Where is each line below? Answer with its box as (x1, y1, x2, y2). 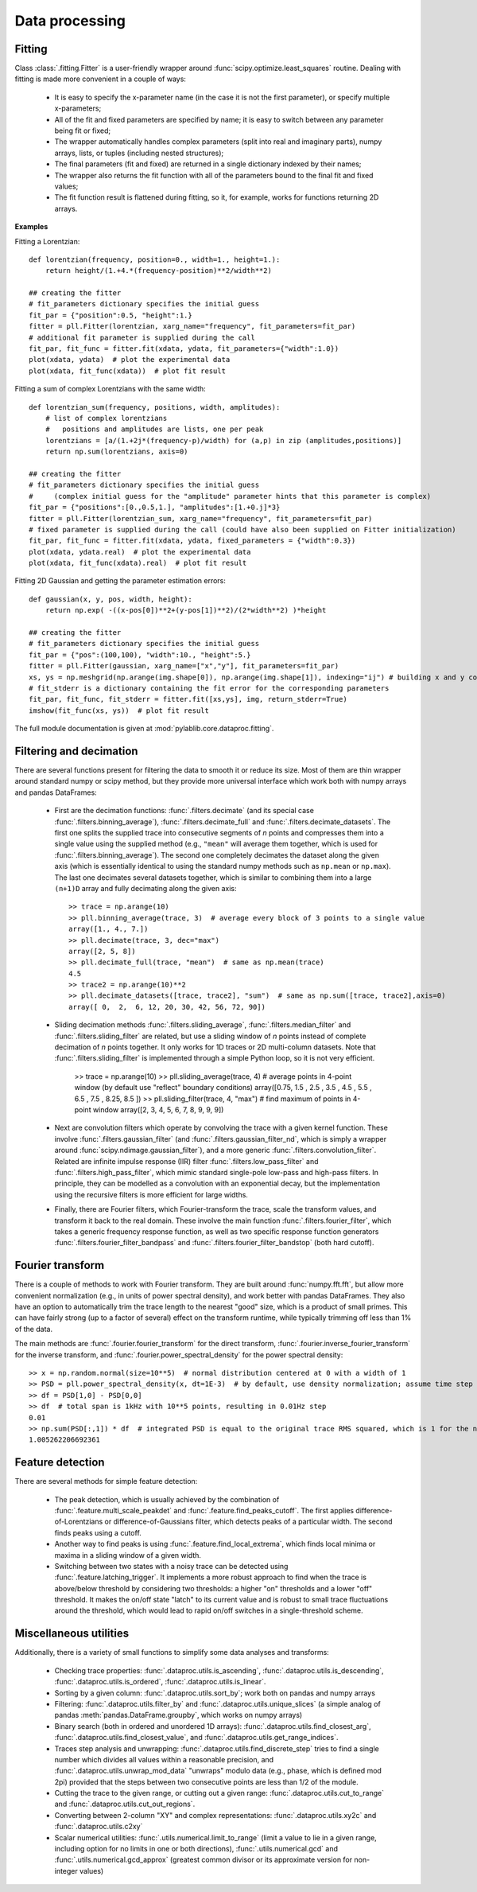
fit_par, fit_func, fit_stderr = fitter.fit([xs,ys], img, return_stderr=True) (29, 695, 347, 704)
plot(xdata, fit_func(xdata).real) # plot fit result (29, 559, 247, 568)
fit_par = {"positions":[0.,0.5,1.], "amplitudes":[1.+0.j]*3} (29, 503, 281, 512)
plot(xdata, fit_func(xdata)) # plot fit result (29, 366, 227, 376)
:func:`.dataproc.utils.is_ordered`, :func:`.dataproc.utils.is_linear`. (54, 1677, 266, 1687)
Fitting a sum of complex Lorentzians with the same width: (14, 384, 206, 394)
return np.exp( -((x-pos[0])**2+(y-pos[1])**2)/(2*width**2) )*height (45, 605, 327, 615)
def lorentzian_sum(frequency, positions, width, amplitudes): (29, 403, 281, 411)
